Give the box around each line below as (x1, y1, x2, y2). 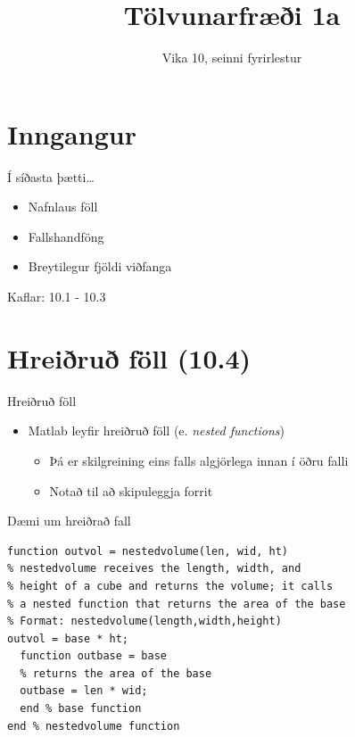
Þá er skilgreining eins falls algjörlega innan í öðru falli (49, 451, 349, 469)
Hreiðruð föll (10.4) (7, 339, 252, 376)
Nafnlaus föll (28, 197, 98, 216)
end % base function (20, 702, 142, 716)
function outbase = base (20, 650, 167, 663)
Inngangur (7, 115, 136, 152)
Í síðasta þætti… (7, 167, 95, 186)
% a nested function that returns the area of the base (7, 597, 346, 610)
